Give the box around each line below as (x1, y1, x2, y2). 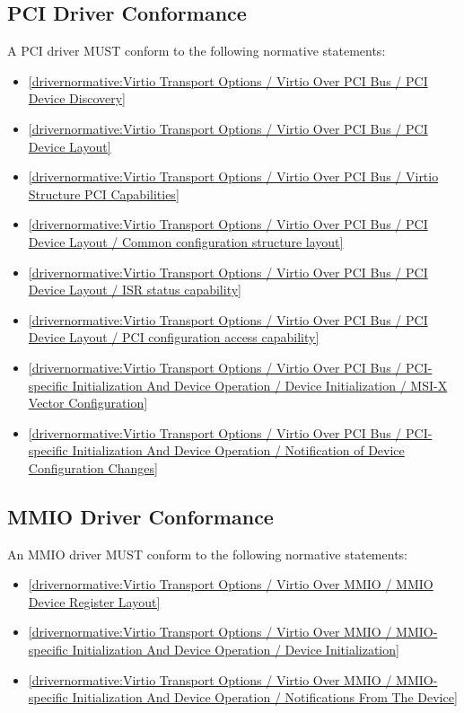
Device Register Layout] (28, 592, 161, 611)
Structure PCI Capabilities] (28, 184, 179, 203)
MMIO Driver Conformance (7, 502, 274, 530)
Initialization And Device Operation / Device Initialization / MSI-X (72, 375, 448, 394)
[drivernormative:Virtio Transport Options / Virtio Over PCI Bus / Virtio (28, 167, 439, 186)
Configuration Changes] (28, 458, 158, 477)
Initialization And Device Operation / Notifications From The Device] (72, 688, 458, 707)
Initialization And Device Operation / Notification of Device (72, 441, 405, 460)
